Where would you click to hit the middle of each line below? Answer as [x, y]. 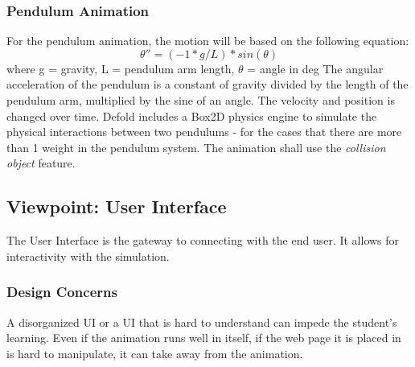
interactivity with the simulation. [88, 256]
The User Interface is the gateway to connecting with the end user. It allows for [203, 240]
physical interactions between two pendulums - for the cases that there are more [204, 132]
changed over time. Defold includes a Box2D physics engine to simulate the [192, 115]
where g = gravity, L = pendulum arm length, [121, 68]
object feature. [41, 163]
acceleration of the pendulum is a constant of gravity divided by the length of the [207, 84]
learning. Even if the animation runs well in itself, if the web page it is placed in [204, 338]
